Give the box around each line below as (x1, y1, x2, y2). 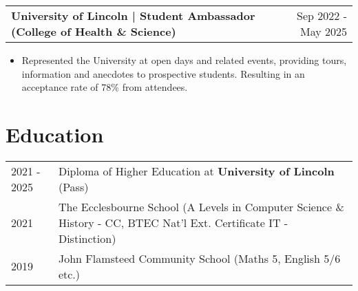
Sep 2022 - (297, 8, 347, 23)
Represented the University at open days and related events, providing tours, (21, 53, 347, 67)
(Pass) (58, 178, 89, 195)
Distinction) (58, 230, 116, 246)
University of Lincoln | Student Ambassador (11, 8, 255, 23)
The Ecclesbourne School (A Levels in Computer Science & (58, 198, 344, 215)
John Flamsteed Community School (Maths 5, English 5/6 (58, 250, 341, 266)
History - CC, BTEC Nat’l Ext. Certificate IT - (58, 214, 288, 230)
